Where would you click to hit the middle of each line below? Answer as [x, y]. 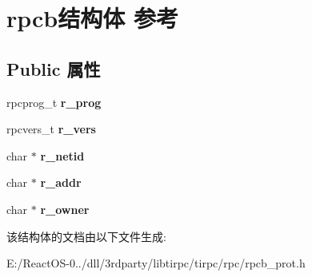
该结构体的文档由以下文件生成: [86, 236]
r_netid [62, 155]
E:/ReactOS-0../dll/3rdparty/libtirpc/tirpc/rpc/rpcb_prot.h [156, 263]
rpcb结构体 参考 [92, 18]
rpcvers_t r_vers [51, 129]
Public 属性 [54, 68]
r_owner [65, 209]
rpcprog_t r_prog [54, 102]
